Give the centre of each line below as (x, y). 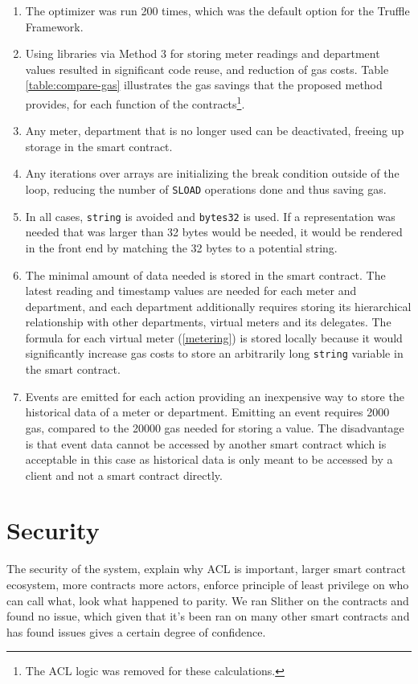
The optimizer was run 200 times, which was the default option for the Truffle (217, 10)
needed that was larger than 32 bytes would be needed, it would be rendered (214, 232)
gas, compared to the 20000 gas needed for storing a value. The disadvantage (215, 427)
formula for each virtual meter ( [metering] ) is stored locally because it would (214, 337)
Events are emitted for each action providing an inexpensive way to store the (215, 396)
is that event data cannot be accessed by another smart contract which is (206, 443)
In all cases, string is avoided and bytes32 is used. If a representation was (210, 216)
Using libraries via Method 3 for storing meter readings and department (203, 53)
